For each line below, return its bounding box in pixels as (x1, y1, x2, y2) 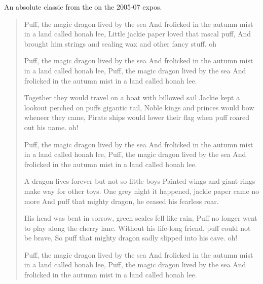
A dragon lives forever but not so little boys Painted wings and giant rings (24, 176, 255, 186)
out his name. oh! (24, 121, 79, 132)
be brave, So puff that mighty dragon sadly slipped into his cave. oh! (24, 232, 238, 243)
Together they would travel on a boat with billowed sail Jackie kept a (24, 92, 240, 103)
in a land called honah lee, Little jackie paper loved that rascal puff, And (24, 28, 251, 39)
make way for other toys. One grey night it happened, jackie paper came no (24, 185, 259, 196)
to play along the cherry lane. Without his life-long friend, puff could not (24, 222, 251, 233)
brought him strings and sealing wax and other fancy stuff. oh (24, 38, 217, 49)
